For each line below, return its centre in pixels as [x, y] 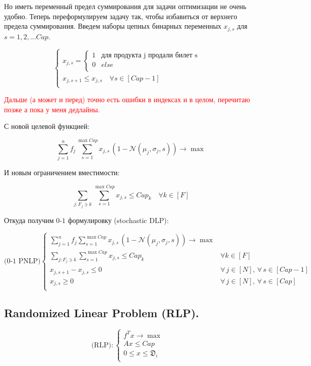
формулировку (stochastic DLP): [118, 220]
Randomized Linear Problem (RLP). [102, 313]
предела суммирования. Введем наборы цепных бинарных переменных [113, 26]
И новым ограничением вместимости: [62, 172]
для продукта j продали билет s [149, 55]
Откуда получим [29, 220]
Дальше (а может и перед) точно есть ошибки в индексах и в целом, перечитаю [127, 99]
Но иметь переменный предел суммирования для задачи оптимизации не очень [125, 6]
